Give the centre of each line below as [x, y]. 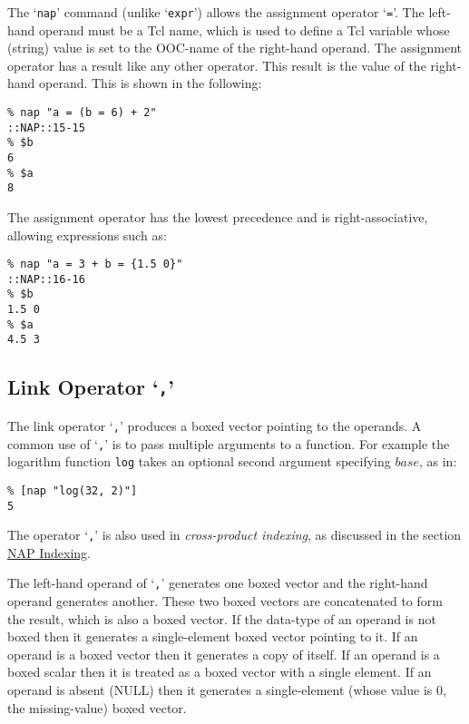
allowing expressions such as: [87, 235]
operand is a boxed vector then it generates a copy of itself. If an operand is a [224, 654]
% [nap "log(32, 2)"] [73, 490]
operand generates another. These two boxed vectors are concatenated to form [225, 601]
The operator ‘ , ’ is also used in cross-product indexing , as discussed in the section [234, 535]
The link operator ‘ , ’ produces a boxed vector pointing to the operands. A [215, 425]
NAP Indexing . [49, 552]
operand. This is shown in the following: [151, 83]
